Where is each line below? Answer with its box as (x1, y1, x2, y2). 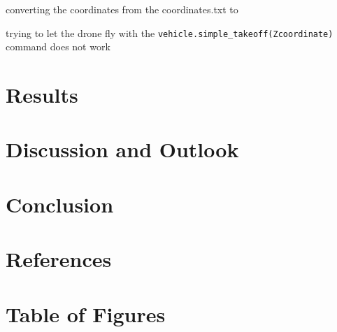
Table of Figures (6, 299, 166, 328)
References (6, 245, 112, 273)
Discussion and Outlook (6, 135, 239, 164)
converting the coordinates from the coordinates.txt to (6, 2, 238, 16)
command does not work (6, 39, 110, 54)
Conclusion (6, 189, 114, 218)
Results (6, 80, 78, 109)
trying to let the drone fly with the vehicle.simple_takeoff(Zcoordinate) (6, 25, 334, 40)
